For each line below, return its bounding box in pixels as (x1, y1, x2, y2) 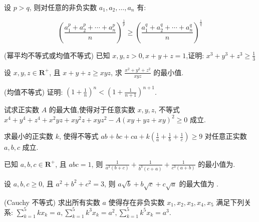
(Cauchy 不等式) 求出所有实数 (4, 196, 100, 207)
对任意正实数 (204, 131, 247, 141)
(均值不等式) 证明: (4, 86, 63, 97)
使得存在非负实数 (108, 196, 165, 207)
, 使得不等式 (59, 131, 99, 141)
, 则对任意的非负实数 (29, 2, 97, 12)
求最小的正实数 (4, 131, 53, 141)
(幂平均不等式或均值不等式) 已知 (4, 50, 110, 60)
